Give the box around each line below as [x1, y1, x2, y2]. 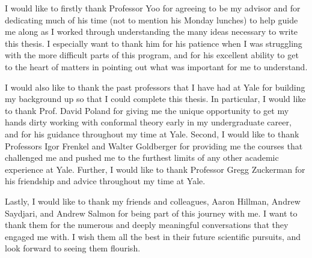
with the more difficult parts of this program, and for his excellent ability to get [5, 49, 299, 61]
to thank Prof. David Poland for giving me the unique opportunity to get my [5, 104, 289, 116]
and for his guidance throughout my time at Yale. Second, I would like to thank [5, 127, 299, 140]
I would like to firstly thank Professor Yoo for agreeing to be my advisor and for [5, 2, 301, 14]
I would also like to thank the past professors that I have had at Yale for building [5, 80, 305, 93]
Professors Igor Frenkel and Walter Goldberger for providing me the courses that [5, 139, 303, 152]
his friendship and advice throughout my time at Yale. [5, 175, 206, 187]
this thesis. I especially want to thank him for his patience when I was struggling [5, 37, 302, 49]
